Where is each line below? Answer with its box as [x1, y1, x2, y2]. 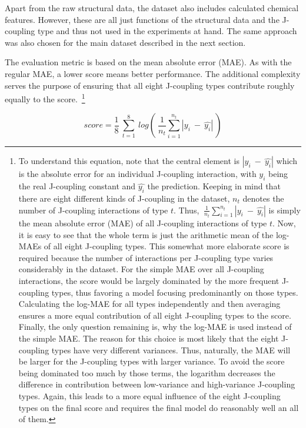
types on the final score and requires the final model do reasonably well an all [18, 401, 299, 413]
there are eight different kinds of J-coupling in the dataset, [18, 192, 230, 204]
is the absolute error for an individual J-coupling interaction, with [18, 168, 257, 180]
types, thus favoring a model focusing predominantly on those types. [51, 286, 298, 298]
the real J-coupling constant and [18, 180, 136, 192]
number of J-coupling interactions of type [18, 203, 168, 216]
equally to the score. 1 [5, 91, 85, 105]
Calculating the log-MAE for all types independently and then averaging [18, 297, 281, 310]
